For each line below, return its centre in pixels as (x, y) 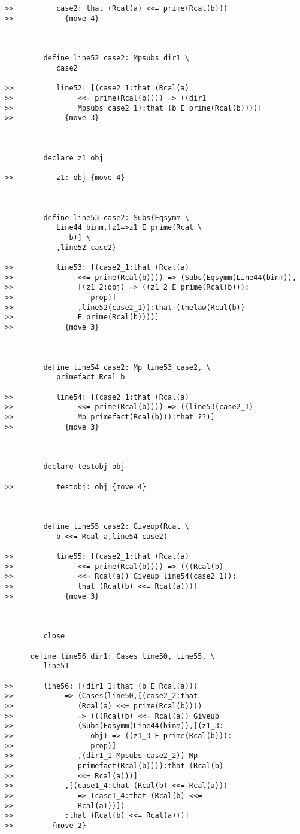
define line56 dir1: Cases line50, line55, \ (122, 656)
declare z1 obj (73, 158)
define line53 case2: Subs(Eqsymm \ (116, 217)
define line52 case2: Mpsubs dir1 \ (116, 58)
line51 (56, 666)
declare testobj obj (84, 467)
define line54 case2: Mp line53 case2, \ (127, 367)
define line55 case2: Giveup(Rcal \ (116, 527)
